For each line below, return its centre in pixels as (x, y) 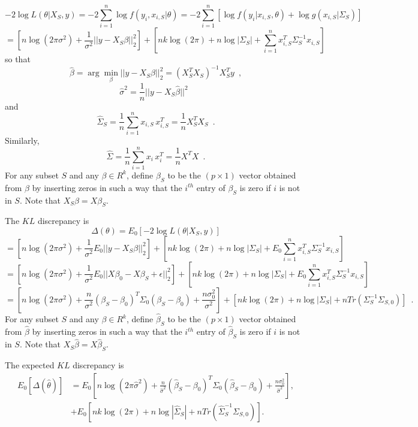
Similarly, (22, 140)
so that (18, 59)
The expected (30, 364)
